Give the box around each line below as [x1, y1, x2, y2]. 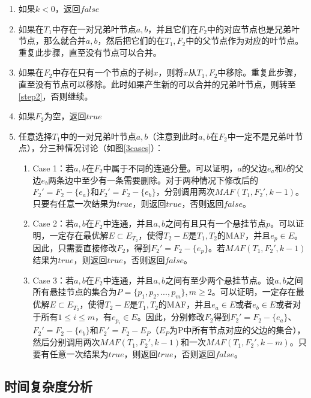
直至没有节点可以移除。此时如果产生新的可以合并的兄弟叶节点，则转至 [18, 77, 296, 90]
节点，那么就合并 [18, 34, 86, 47]
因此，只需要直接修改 [32, 241, 117, 254]
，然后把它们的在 [97, 34, 165, 47]
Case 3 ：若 [32, 273, 74, 286]
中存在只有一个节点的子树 [52, 66, 154, 79]
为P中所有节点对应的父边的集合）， [169, 324, 306, 336]
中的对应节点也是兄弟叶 [207, 22, 300, 35]
